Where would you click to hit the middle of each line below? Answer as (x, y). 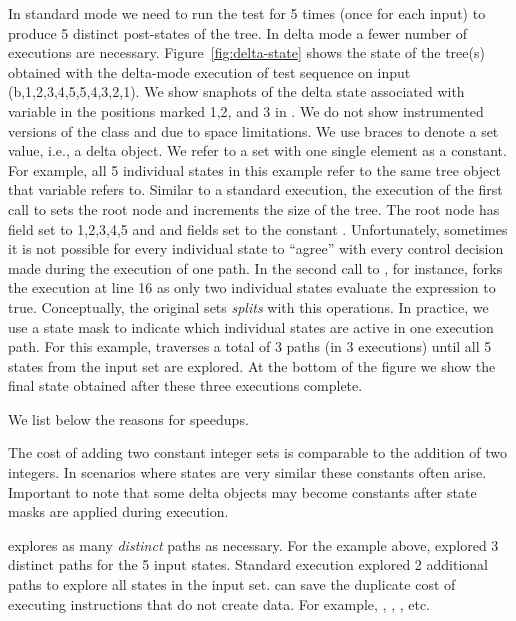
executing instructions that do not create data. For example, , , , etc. (219, 603)
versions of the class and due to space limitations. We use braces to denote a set (253, 130)
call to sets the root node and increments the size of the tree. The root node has (254, 208)
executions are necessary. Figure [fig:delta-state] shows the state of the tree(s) (246, 52)
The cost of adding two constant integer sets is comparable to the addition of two (257, 452)
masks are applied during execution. (118, 511)
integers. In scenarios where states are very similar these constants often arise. (247, 472)
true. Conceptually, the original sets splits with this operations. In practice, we (248, 306)
